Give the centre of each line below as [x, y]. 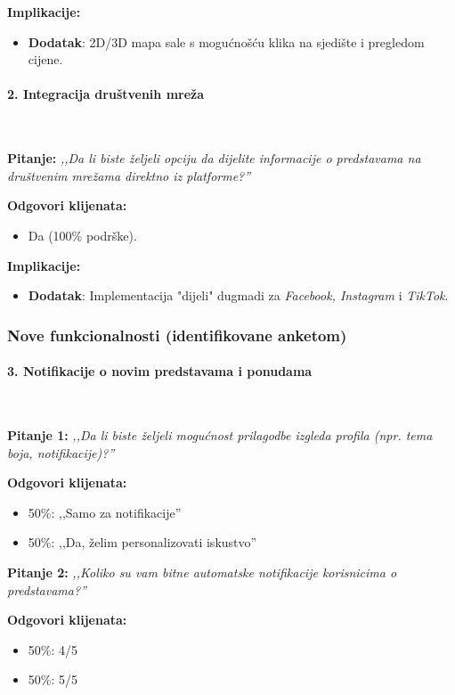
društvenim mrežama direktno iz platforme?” [129, 175]
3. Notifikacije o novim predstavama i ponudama [160, 371]
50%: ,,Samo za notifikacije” [105, 512]
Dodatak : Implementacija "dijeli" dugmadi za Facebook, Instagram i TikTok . [238, 295]
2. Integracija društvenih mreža [106, 94]
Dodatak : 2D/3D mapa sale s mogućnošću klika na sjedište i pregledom [226, 41]
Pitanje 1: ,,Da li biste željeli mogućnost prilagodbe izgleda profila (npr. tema [220, 434]
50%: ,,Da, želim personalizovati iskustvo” [142, 542]
